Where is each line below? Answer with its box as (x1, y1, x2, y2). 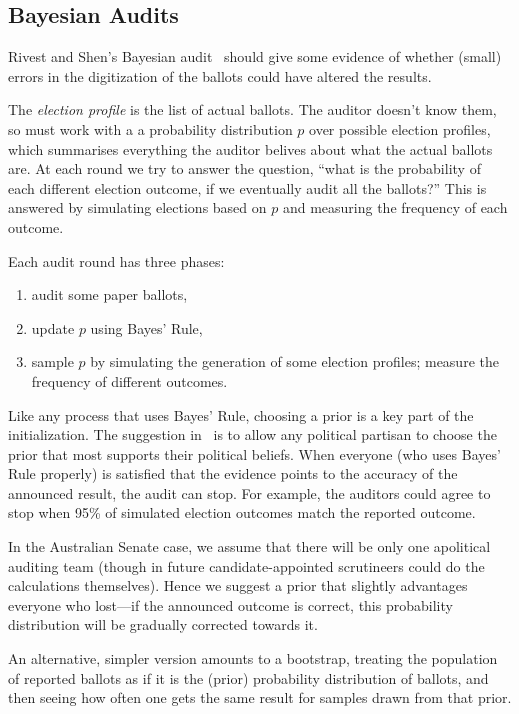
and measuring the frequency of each (282, 197, 508, 218)
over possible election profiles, (309, 118, 491, 139)
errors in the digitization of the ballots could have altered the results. (8, 65, 432, 86)
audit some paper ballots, (31, 284, 188, 305)
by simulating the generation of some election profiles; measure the (90, 351, 499, 372)
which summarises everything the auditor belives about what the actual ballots (8, 138, 493, 159)
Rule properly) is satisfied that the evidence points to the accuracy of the (8, 463, 458, 484)
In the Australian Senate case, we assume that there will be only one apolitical (8, 536, 491, 557)
